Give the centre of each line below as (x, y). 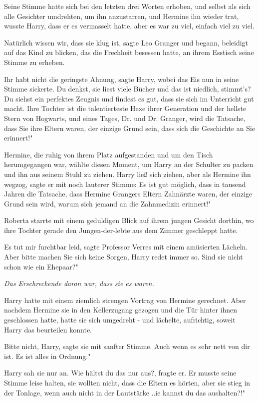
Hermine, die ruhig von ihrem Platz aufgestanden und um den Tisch (109, 154)
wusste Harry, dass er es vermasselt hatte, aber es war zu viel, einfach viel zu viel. (129, 26)
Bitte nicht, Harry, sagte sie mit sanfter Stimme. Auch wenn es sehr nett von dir (127, 346)
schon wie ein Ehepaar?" (41, 266)
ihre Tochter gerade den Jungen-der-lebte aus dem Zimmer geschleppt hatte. (121, 230)
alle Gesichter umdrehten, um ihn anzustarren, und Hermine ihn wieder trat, (122, 16)
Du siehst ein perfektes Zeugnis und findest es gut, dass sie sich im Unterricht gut (129, 98)
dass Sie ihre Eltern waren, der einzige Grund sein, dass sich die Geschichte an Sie (130, 128)
